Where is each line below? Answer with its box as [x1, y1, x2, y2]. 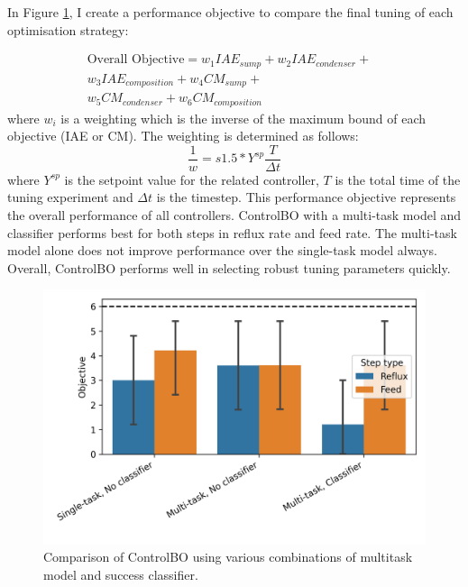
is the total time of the [335, 170, 461, 188]
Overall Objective [87, 53, 185, 67]
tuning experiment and [7, 188, 133, 206]
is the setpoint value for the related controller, [64, 170, 319, 188]
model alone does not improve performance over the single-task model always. [7, 241, 437, 260]
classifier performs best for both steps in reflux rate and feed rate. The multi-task [7, 223, 457, 242]
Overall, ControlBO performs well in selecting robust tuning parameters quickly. [7, 258, 451, 277]
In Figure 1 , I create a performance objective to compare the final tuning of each [7, 3, 454, 21]
